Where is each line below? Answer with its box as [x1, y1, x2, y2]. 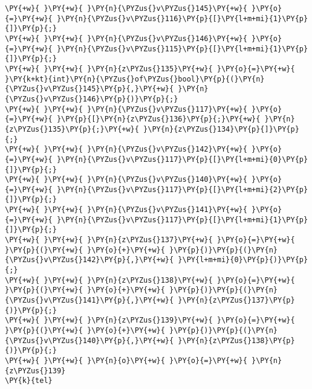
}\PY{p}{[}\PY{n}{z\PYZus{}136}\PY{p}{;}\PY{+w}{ [56, 115, 261, 124]
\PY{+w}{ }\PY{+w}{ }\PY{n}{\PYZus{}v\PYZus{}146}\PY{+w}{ [5, 34, 247, 43]
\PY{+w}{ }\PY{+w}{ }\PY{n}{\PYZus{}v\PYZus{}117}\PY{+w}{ [5, 104, 247, 114]
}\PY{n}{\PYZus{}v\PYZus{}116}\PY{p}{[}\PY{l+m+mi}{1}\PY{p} [56, 14, 308, 23]
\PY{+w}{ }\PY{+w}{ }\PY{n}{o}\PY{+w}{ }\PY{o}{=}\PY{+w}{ [5, 356, 247, 365]
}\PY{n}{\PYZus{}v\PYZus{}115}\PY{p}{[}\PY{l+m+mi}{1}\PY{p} [56, 44, 308, 53]
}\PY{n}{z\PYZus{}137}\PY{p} [178, 296, 295, 305]
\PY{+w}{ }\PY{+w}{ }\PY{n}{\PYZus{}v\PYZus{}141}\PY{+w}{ [5, 205, 247, 214]
